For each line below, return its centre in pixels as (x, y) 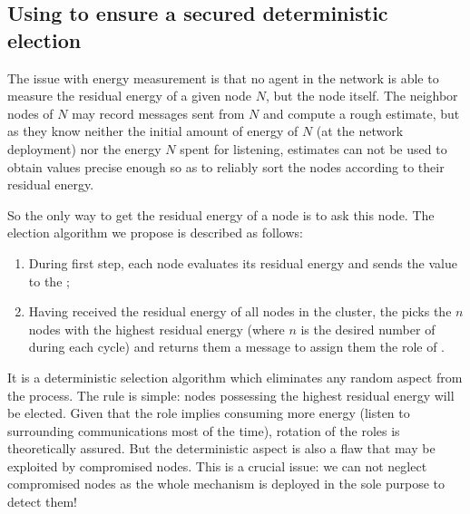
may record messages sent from (158, 113)
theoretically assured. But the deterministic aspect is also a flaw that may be (221, 448)
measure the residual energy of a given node (129, 96)
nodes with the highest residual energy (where (157, 329)
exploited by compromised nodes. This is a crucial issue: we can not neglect (217, 466)
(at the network (360, 131)
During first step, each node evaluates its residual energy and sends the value (243, 262)
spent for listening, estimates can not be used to (313, 148)
